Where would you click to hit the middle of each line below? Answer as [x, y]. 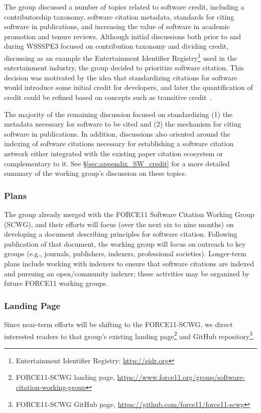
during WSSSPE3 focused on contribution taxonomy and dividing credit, [116, 46]
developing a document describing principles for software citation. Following [121, 234]
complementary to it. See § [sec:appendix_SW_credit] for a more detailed [117, 163]
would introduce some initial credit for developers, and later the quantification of [128, 87]
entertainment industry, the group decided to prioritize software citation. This [124, 68]
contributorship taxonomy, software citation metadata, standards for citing [119, 16]
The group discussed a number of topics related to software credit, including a [124, 7]
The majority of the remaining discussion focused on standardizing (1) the [118, 114]
